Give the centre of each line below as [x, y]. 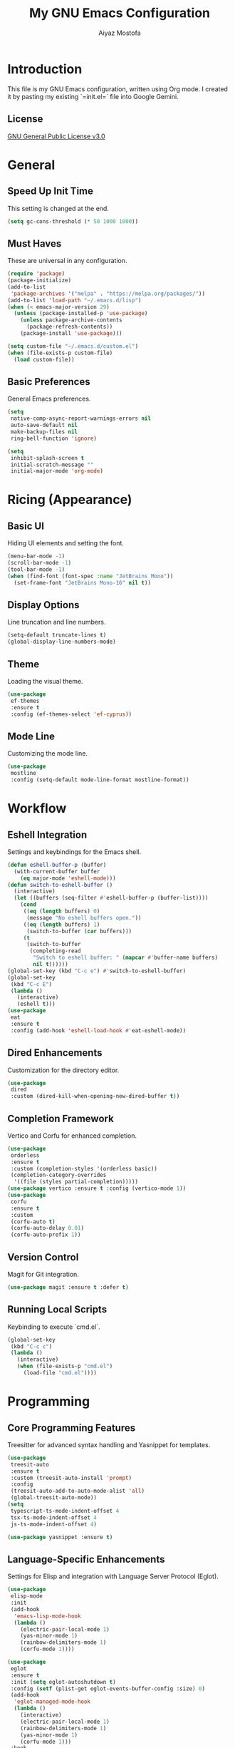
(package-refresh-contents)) [69, 327]
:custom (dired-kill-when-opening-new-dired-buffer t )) [95, 1096]
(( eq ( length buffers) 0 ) [62, 911]
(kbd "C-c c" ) [31, 1346]
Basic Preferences [49, 382]
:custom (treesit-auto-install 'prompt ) [71, 1478]
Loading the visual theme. [45, 681]
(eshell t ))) [36, 1004]
